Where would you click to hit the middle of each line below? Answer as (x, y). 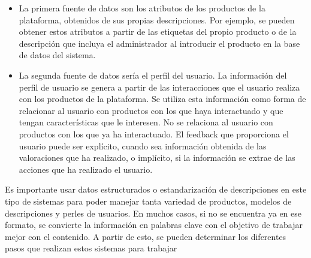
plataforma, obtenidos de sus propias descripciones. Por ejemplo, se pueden (157, 19)
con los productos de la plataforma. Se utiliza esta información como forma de (162, 99)
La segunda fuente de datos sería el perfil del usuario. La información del (153, 75)
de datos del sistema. (57, 55)
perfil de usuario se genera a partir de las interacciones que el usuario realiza (159, 87)
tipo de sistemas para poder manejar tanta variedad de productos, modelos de (148, 201)
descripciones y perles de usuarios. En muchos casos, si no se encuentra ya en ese (153, 213)
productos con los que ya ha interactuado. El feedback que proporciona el (154, 133)
